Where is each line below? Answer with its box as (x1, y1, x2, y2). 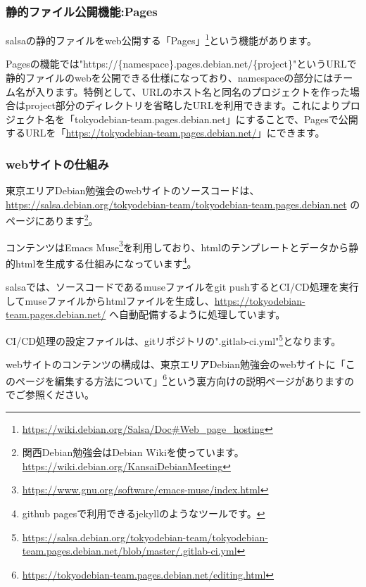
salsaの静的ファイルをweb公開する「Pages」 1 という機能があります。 (6, 31, 317, 47)
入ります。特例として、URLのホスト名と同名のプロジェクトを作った (34, 84, 351, 99)
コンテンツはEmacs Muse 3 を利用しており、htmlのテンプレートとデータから (6, 237, 349, 254)
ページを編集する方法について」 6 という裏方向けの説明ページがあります (15, 371, 344, 388)
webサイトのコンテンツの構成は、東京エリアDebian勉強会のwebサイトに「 (6, 357, 346, 372)
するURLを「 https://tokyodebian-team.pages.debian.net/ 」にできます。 (6, 125, 325, 140)
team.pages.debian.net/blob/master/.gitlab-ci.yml (22, 543, 237, 558)
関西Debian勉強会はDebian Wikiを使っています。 (22, 445, 244, 460)
